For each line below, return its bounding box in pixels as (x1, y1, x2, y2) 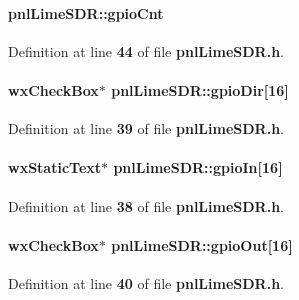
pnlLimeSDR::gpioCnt (8, 2, 164, 23)
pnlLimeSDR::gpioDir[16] (111, 79, 289, 100)
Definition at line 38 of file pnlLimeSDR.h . (8, 195, 284, 216)
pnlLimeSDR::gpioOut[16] (111, 234, 293, 255)
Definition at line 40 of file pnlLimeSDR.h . (8, 272, 284, 293)
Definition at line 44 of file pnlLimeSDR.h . (8, 40, 284, 61)
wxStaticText (8, 157, 102, 178)
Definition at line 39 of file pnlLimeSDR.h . (8, 118, 284, 139)
